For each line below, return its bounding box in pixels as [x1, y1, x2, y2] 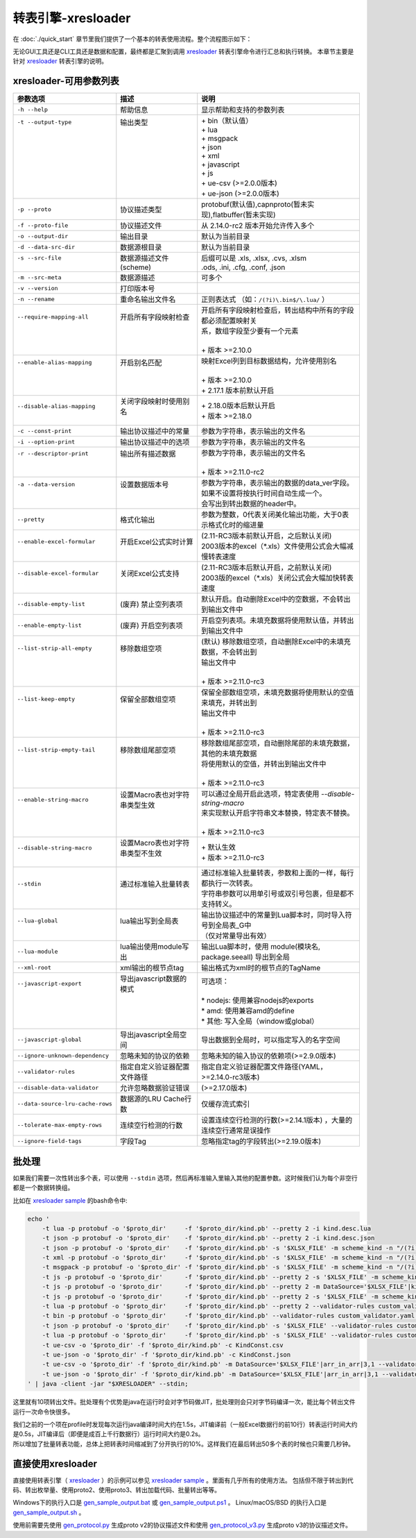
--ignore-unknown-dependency [17, 1051, 110, 1059]
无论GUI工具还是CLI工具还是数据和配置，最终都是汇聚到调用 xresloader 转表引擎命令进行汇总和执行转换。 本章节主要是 [12, 47, 354, 56]
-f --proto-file [17, 221, 69, 229]
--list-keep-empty [17, 695, 76, 702]
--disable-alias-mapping [17, 403, 96, 409]
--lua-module [17, 947, 58, 955]
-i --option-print [17, 438, 76, 446]
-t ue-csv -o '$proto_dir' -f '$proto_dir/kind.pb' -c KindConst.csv [42, 1341, 284, 1349]
